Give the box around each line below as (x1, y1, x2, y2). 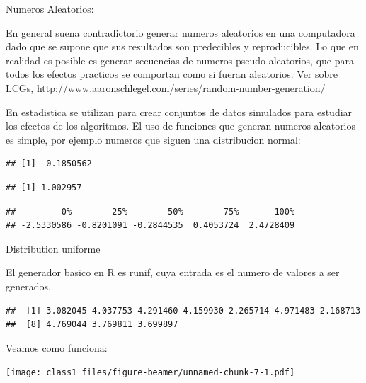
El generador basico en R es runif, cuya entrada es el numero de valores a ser (6, 265, 340, 280)
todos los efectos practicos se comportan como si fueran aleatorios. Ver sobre (6, 67, 338, 81)
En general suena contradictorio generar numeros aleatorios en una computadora (6, 25, 355, 40)
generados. (6, 278, 51, 293)
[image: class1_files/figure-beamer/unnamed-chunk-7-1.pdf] (6, 367, 295, 378)
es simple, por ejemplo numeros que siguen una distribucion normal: (6, 132, 301, 147)
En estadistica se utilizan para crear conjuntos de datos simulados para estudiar (6, 104, 353, 119)
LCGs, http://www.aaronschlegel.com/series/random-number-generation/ (6, 80, 326, 95)
